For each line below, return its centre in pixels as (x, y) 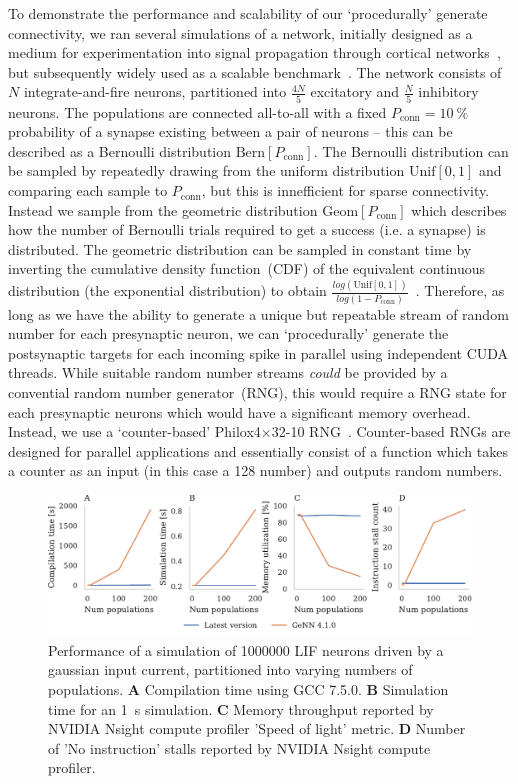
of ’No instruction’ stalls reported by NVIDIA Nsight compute (239, 747)
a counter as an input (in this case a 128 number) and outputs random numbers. (255, 470)
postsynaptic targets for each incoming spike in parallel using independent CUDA (258, 352)
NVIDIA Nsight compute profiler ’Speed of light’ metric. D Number (257, 728)
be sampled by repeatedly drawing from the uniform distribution (206, 170)
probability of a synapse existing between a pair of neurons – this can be (230, 131)
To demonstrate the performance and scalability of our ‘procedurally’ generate (248, 13)
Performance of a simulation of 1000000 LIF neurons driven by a (246, 649)
